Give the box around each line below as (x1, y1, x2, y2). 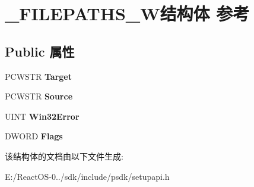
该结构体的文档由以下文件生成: (5, 149, 123, 162)
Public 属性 (5, 42, 75, 60)
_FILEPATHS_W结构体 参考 (5, 1, 250, 26)
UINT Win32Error (5, 110, 80, 122)
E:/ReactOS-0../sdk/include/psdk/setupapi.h (5, 170, 170, 182)
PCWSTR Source (5, 90, 73, 102)
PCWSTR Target (5, 70, 72, 82)
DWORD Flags (5, 130, 63, 142)
